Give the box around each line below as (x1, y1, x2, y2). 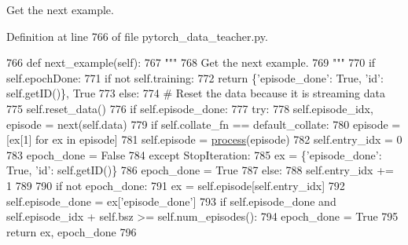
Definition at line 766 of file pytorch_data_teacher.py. (6, 27, 268, 44)
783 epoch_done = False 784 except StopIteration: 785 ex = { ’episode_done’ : (6, 146, 382, 163)
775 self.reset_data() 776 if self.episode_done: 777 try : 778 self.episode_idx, (6, 100, 373, 116)
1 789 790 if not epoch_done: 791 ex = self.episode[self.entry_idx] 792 (6, 177, 345, 193)
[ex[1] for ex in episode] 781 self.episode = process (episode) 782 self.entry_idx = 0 (6, 131, 402, 148)
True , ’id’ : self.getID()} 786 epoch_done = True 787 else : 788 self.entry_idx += (6, 162, 394, 178)
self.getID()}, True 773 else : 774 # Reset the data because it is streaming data (6, 85, 385, 101)
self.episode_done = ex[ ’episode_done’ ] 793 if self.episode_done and (6, 192, 336, 209)
